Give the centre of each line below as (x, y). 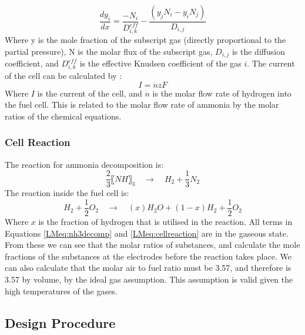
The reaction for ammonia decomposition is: (84, 164)
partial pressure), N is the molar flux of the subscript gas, (109, 51)
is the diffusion (258, 51)
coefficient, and (32, 63)
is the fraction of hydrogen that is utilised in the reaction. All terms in (165, 222)
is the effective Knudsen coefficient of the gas (160, 63)
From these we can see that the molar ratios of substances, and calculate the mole (152, 245)
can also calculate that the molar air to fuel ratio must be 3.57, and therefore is (148, 268)
